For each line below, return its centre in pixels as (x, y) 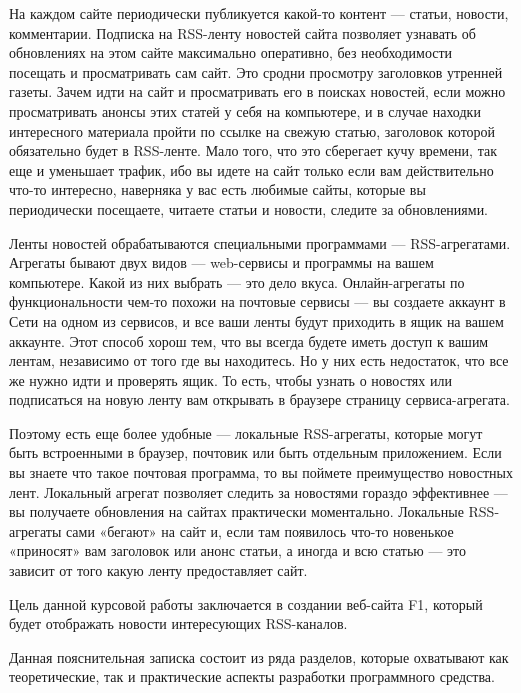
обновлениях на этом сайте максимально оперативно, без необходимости (231, 52)
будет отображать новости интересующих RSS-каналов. (178, 623)
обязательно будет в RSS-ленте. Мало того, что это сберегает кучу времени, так (253, 150)
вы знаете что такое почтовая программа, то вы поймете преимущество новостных (261, 472)
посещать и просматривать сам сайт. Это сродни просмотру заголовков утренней (256, 71)
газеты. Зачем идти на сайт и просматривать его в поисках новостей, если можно (257, 91)
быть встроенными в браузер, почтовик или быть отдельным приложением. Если (255, 452)
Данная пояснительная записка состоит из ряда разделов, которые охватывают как (259, 656)
